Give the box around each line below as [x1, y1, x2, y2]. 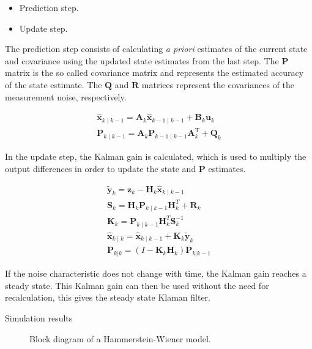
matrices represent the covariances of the [141, 78, 295, 91]
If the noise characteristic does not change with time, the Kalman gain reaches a [5, 267, 306, 280]
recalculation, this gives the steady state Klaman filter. [5, 291, 210, 304]
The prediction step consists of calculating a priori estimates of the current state [5, 42, 308, 55]
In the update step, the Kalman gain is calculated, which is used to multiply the [5, 150, 306, 163]
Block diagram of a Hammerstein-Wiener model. [29, 332, 211, 345]
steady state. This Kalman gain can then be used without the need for [5, 279, 269, 291]
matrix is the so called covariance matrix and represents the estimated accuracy [5, 66, 304, 79]
